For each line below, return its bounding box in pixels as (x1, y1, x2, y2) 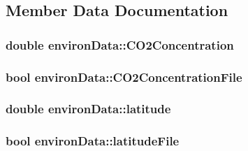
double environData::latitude (6, 100, 171, 117)
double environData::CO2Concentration (6, 36, 234, 53)
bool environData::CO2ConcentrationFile (6, 68, 242, 85)
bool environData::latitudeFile (6, 132, 180, 150)
